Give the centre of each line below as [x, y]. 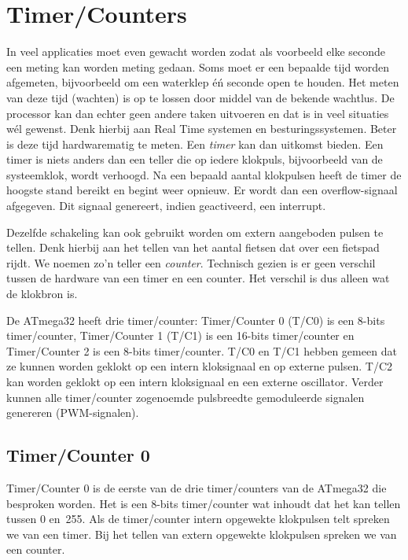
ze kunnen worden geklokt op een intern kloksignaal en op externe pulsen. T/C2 [200, 366]
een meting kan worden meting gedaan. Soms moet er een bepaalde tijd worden [198, 66]
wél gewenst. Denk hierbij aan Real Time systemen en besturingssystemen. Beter [202, 129]
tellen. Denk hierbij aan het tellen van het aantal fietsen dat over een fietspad [193, 247]
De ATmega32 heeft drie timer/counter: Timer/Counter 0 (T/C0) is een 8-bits [196, 320]
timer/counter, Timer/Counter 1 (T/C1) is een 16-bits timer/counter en [180, 335]
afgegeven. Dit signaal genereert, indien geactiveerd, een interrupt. [166, 206]
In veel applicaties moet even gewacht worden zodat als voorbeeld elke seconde [196, 52]
